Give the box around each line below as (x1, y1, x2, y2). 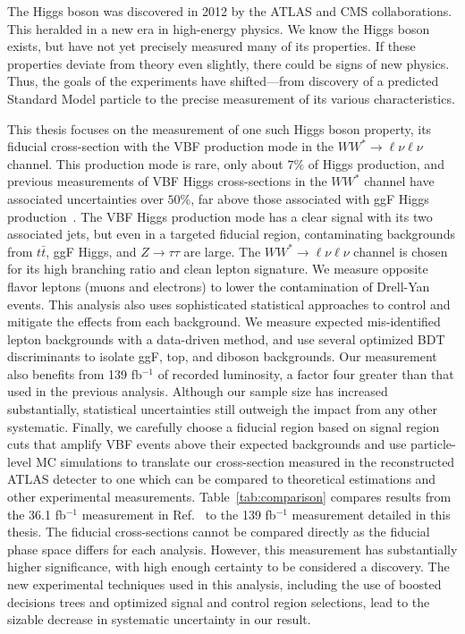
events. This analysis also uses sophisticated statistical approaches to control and (7, 294, 451, 313)
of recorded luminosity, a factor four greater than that (157, 364, 454, 383)
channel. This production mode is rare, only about (7, 154, 283, 173)
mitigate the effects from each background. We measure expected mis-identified (7, 312, 441, 331)
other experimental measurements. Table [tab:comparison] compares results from (7, 487, 452, 506)
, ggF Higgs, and (46, 241, 137, 260)
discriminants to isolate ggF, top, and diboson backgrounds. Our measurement (7, 347, 437, 366)
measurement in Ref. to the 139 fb (81, 504, 276, 523)
